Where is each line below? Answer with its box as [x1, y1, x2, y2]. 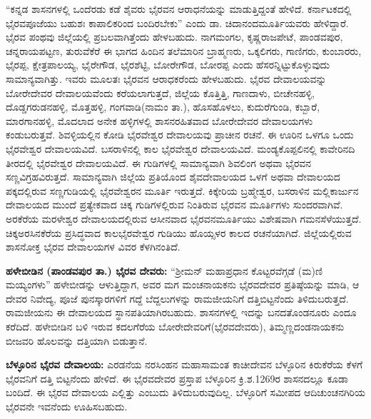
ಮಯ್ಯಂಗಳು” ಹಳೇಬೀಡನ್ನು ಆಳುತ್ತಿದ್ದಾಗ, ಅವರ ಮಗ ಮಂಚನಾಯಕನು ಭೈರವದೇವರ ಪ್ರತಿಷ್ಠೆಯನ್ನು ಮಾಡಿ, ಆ [6, 277, 360, 292]
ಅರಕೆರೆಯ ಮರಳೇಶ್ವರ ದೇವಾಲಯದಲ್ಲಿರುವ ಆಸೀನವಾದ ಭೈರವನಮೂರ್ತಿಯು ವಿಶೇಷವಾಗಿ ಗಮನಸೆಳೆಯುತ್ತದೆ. [6, 211, 362, 226]
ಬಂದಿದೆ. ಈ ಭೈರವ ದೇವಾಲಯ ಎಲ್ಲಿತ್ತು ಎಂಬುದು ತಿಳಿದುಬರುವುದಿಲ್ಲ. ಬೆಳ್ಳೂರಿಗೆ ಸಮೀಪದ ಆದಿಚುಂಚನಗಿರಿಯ [6, 385, 365, 400]
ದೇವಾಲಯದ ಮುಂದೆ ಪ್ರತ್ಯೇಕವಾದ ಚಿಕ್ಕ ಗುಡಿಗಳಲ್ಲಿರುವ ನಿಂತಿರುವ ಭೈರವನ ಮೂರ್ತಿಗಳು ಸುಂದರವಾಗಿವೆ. [6, 197, 343, 212]
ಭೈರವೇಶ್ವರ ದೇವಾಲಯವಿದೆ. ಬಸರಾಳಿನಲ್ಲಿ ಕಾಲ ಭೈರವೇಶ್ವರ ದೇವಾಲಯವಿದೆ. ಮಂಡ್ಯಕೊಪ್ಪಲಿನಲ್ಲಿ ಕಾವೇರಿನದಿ [6, 141, 355, 156]
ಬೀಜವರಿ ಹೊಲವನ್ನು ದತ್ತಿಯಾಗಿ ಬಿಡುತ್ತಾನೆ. [6, 333, 148, 348]
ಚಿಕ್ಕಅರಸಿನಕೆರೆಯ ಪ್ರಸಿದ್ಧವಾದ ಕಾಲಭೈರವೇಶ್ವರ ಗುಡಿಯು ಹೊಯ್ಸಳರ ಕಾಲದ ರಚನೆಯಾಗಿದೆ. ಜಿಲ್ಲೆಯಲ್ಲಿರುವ [6, 225, 352, 240]
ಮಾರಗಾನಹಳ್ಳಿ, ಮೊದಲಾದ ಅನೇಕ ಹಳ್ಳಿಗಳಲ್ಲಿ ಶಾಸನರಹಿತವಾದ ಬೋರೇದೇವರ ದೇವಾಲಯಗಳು [6, 113, 313, 128]
